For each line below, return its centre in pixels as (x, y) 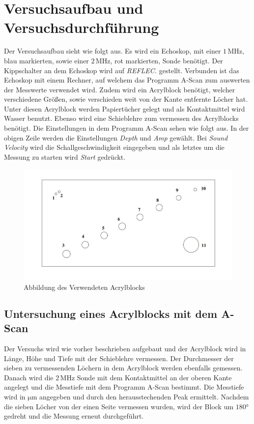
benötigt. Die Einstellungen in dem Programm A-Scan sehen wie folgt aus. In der (127, 128)
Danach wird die (29, 377)
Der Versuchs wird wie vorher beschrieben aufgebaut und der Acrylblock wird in (125, 348)
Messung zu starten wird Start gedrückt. (65, 156)
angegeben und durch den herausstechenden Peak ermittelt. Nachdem (144, 396)
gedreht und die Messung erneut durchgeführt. (74, 416)
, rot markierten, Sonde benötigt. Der (167, 60)
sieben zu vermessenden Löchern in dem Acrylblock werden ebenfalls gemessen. (123, 368)
